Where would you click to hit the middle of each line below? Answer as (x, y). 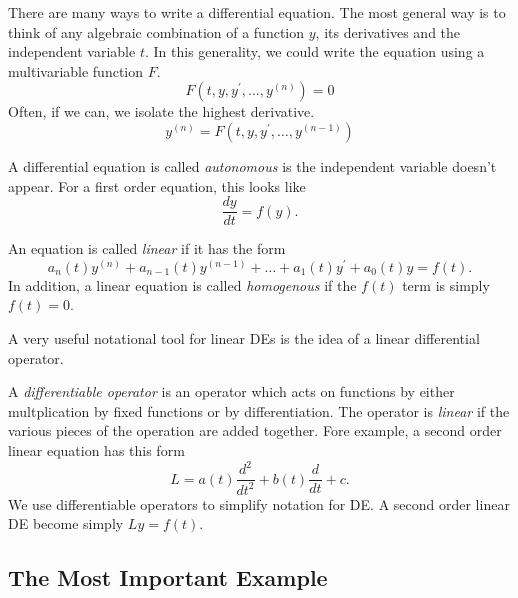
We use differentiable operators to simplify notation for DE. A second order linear (259, 503)
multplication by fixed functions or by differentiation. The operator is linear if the (259, 410)
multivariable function (76, 70)
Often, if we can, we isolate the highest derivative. (161, 111)
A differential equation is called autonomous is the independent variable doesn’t (252, 165)
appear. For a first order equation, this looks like (157, 185)
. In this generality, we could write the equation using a (314, 51)
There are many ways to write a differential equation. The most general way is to (257, 12)
